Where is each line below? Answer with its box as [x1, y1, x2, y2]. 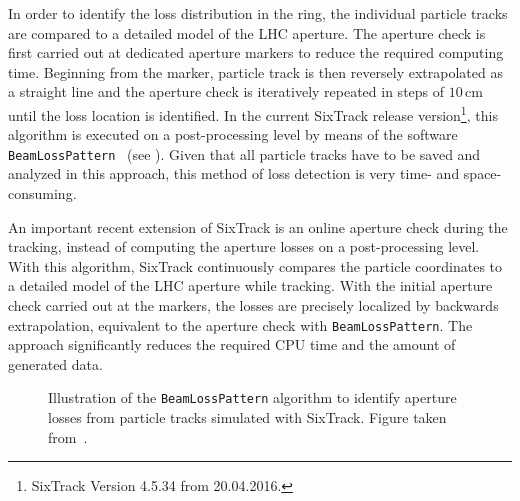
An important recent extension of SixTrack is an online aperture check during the [8, 216, 508, 237]
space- [463, 163, 502, 184]
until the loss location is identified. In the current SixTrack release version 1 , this [8, 101, 498, 125]
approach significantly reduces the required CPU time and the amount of [8, 334, 456, 355]
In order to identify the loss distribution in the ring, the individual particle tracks [8, 3, 508, 23]
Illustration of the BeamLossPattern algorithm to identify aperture [48, 387, 457, 408]
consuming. [8, 183, 77, 204]
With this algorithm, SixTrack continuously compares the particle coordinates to [8, 255, 503, 276]
